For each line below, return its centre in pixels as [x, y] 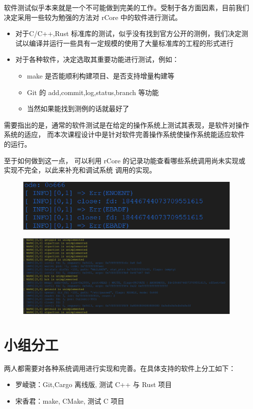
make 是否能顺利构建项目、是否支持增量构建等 [101, 75]
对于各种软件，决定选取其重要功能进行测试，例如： [97, 59]
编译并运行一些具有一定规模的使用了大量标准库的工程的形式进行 [131, 43]
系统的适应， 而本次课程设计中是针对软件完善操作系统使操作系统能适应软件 [124, 134]
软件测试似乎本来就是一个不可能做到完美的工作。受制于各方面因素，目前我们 [126, 7]
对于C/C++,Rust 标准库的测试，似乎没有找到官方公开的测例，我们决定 [128, 33]
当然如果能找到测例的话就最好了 [78, 108]
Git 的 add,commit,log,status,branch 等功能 [93, 92]
